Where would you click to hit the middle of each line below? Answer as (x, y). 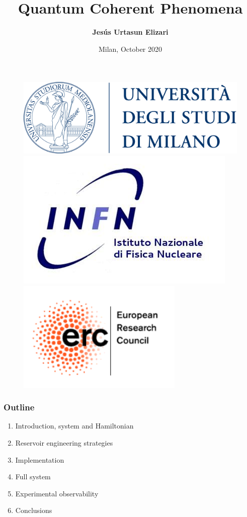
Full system (33, 477)
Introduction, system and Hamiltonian (74, 426)
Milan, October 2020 (130, 49)
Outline (19, 407)
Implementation (40, 459)
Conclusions (34, 510)
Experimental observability (57, 493)
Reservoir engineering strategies (64, 442)
